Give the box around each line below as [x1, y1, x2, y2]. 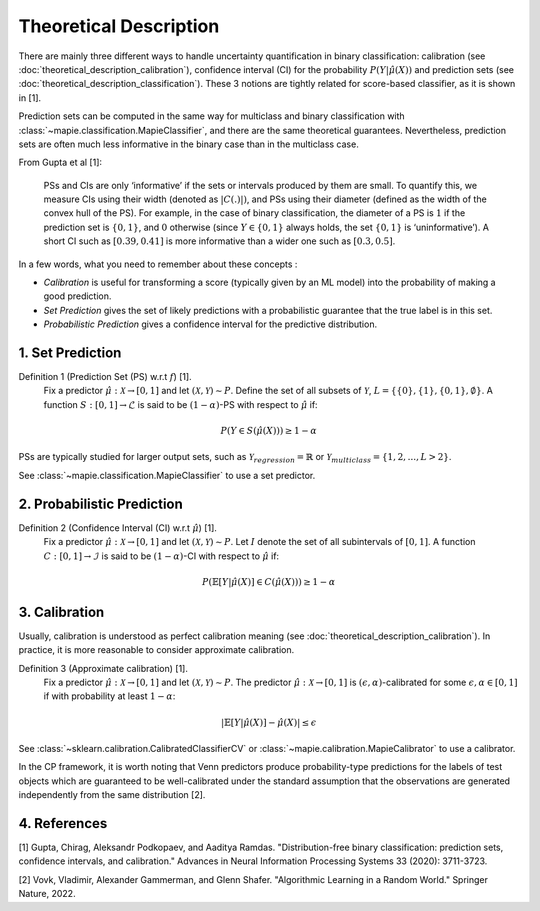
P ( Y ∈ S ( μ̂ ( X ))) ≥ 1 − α [220, 425, 317, 437]
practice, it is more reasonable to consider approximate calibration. [18, 644, 295, 656]
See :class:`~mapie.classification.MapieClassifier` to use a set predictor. [18, 469, 316, 481]
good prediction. [43, 290, 112, 302]
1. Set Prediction [18, 345, 122, 361]
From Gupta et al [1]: [18, 156, 103, 169]
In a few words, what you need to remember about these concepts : [18, 258, 298, 270]
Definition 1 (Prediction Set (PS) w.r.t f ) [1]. [18, 371, 192, 383]
